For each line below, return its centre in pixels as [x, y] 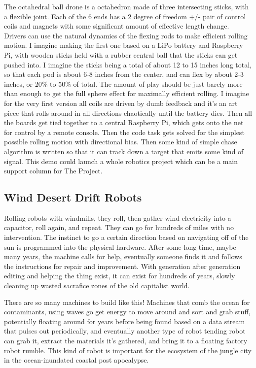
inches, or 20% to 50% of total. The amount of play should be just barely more [123, 84]
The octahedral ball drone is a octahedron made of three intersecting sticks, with [126, 6]
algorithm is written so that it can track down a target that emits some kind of [124, 151]
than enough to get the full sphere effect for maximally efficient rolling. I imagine [127, 93]
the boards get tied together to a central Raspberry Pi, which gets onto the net [124, 122]
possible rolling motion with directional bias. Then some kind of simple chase [121, 142]
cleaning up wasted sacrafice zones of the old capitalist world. [97, 285]
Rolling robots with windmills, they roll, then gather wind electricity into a [118, 217]
